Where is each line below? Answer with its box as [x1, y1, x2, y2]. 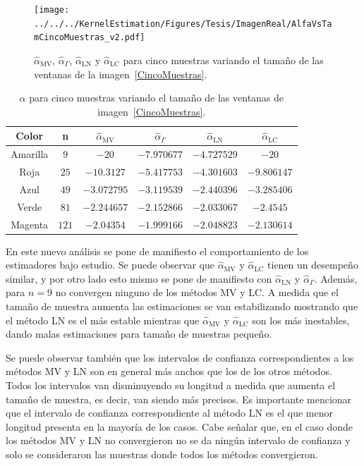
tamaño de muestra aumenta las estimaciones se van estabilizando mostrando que [6, 299, 358, 314]
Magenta [11, 216, 49, 231]
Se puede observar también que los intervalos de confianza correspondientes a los [6, 350, 354, 364]
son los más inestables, [252, 312, 350, 327]
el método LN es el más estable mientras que [6, 312, 200, 327]
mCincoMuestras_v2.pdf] [34, 32, 145, 43]
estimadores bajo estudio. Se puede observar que [6, 257, 214, 272]
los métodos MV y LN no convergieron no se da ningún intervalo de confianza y [6, 433, 351, 448]
